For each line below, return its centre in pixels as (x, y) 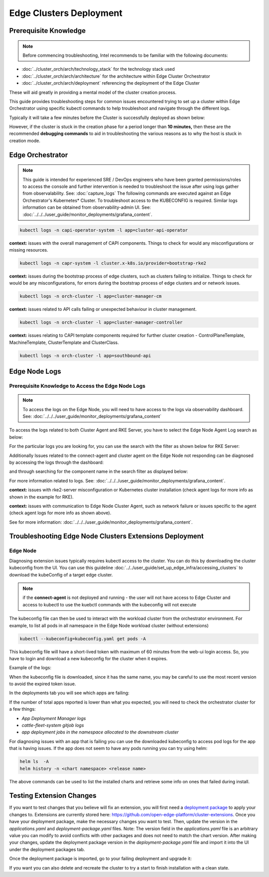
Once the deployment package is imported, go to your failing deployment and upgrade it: (100, 859)
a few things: (22, 709)
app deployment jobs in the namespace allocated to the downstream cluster (100, 732)
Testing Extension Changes (53, 796)
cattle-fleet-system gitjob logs (53, 726)
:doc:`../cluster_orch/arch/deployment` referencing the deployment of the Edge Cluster (111, 83)
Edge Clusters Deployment (66, 13)
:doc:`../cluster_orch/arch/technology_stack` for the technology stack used (98, 69)
